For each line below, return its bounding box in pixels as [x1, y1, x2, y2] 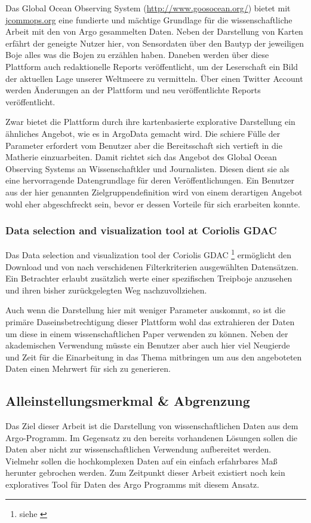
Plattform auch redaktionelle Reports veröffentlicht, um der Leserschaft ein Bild [5, 60, 298, 72]
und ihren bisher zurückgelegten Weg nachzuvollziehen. [5, 283, 207, 296]
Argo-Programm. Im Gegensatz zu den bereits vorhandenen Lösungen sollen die [5, 431, 298, 444]
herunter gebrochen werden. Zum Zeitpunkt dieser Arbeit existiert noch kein [5, 466, 285, 479]
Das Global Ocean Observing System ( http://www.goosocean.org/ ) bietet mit [5, 2, 291, 14]
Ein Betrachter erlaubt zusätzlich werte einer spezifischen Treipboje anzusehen [5, 272, 292, 285]
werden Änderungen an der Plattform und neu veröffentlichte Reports [5, 84, 261, 96]
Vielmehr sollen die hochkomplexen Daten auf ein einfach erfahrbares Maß [5, 454, 278, 467]
